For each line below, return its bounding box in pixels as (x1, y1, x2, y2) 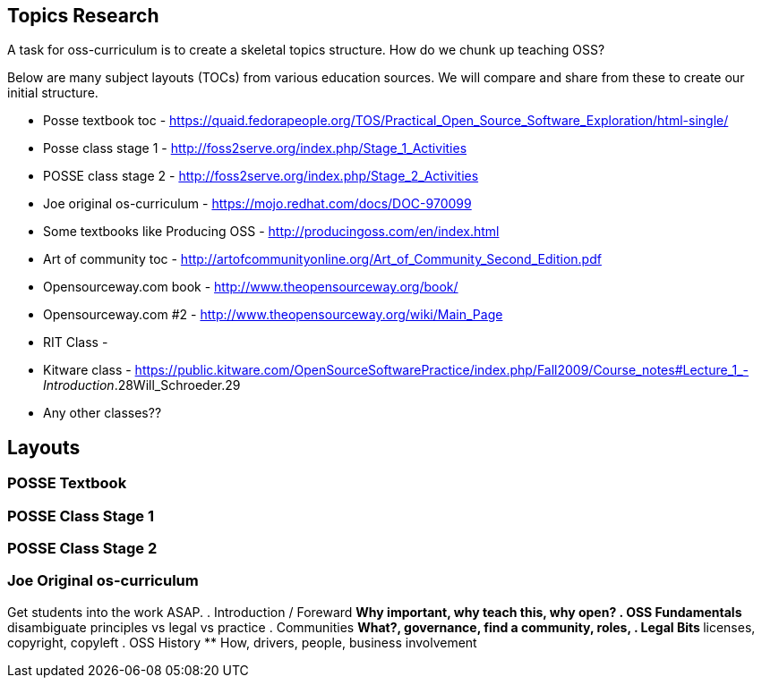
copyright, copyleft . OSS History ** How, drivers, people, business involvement (7, 634, 477, 650)
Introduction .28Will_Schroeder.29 (43, 377, 241, 393)
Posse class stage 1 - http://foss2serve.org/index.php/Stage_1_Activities (43, 140, 467, 156)
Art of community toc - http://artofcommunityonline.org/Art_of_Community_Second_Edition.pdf (43, 251, 602, 267)
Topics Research (7, 4, 159, 27)
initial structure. (7, 85, 98, 101)
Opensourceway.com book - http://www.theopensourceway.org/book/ (43, 279, 458, 295)
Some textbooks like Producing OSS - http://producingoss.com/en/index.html (43, 224, 500, 240)
